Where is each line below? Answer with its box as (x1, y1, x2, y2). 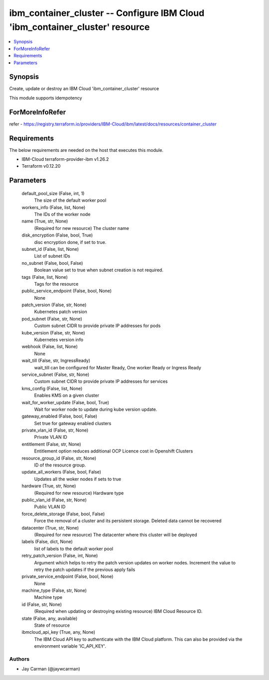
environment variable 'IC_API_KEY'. (34, 643, 107, 649)
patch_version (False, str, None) (21, 302, 87, 308)
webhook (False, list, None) (21, 343, 78, 349)
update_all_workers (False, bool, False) (21, 469, 102, 475)
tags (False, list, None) (21, 274, 68, 280)
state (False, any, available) (21, 615, 78, 621)
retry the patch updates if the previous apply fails (34, 567, 135, 572)
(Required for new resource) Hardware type (34, 490, 124, 496)
